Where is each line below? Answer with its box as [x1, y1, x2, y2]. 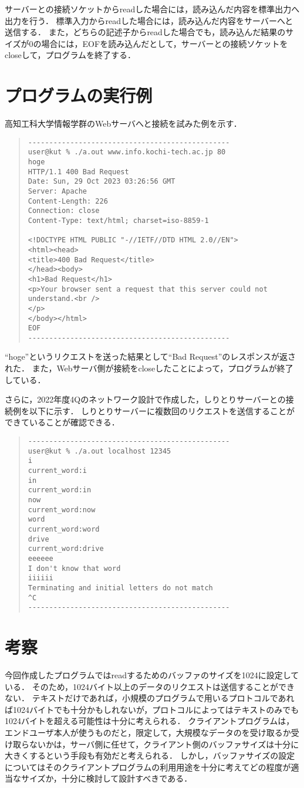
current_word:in [28, 486, 92, 495]
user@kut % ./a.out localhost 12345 [28, 447, 171, 455]
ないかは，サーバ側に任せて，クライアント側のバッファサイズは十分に [29, 738, 299, 750]
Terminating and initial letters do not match [28, 583, 213, 592]
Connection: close [28, 207, 100, 215]
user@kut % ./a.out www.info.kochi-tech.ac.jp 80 [28, 148, 226, 157]
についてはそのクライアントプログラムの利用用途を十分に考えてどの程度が [5, 760, 291, 773]
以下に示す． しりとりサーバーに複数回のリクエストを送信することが [29, 404, 295, 417]
